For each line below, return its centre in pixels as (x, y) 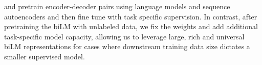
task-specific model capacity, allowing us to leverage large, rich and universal (124, 36)
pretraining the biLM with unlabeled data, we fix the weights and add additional (131, 26)
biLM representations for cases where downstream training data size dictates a (127, 46)
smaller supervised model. (45, 56)
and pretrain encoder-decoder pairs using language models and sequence (117, 6)
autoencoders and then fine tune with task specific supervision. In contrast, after (131, 16)
